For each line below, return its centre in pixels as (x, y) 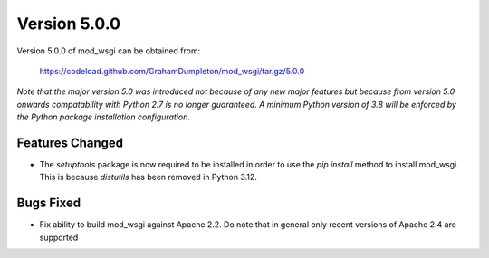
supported (59, 237)
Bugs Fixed (49, 203)
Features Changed (70, 143)
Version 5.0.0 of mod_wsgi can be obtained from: (109, 51)
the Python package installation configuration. (103, 117)
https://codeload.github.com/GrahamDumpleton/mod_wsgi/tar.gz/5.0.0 (172, 71)
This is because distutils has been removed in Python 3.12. (149, 177)
